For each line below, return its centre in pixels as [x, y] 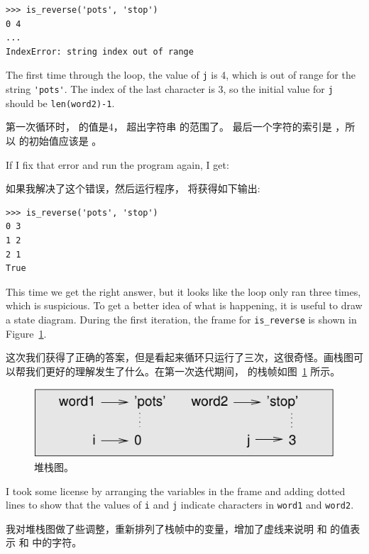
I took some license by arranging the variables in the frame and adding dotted [176, 491]
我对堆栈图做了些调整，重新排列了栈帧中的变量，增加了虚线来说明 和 [166, 528]
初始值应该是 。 [65, 140]
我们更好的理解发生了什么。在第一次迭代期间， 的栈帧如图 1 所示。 [183, 371]
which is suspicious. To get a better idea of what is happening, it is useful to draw [184, 305]
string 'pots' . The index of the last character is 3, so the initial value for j [170, 89]
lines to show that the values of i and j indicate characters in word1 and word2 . [180, 505]
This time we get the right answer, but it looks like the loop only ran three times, [183, 291]
